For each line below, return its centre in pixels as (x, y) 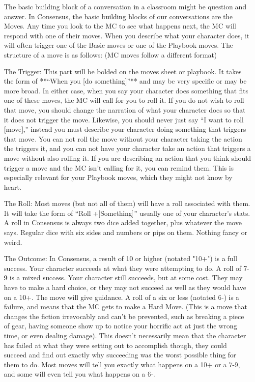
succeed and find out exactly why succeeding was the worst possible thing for (120, 355)
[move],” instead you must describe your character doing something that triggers (125, 129)
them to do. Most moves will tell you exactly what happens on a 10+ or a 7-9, (122, 364)
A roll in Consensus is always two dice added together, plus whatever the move (123, 222)
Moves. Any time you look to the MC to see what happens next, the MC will (120, 26)
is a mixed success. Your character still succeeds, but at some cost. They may (126, 278)
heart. (13, 187)
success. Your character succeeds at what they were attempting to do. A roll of (123, 268)
